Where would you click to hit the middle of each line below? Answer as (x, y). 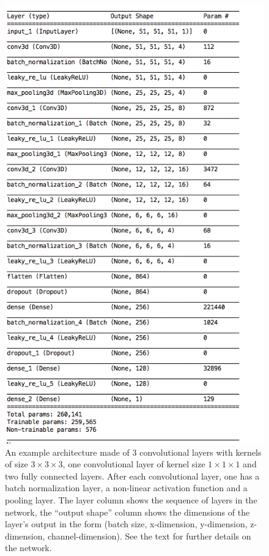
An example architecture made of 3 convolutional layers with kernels (133, 452)
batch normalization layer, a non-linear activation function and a (126, 488)
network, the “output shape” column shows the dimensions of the (127, 512)
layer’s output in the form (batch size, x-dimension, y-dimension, (126, 524)
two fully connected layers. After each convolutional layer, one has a (132, 476)
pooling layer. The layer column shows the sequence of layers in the (131, 499)
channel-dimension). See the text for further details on (149, 536)
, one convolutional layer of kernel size (134, 464)
